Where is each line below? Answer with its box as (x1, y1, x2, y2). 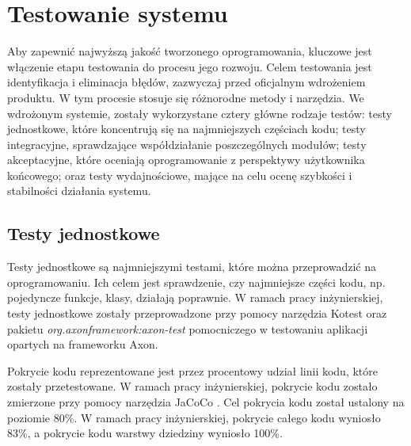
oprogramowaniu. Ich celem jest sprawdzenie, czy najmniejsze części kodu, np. (7, 273, 386, 290)
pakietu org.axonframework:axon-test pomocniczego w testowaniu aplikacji (7, 320, 368, 337)
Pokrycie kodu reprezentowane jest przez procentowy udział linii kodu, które (7, 362, 378, 379)
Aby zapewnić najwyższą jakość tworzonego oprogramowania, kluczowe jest (7, 43, 372, 59)
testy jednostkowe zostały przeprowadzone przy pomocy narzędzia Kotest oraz (7, 305, 387, 322)
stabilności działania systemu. (7, 182, 151, 199)
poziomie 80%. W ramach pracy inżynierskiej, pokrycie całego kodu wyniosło (7, 409, 381, 425)
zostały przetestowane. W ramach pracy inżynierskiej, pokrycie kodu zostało (7, 378, 378, 395)
